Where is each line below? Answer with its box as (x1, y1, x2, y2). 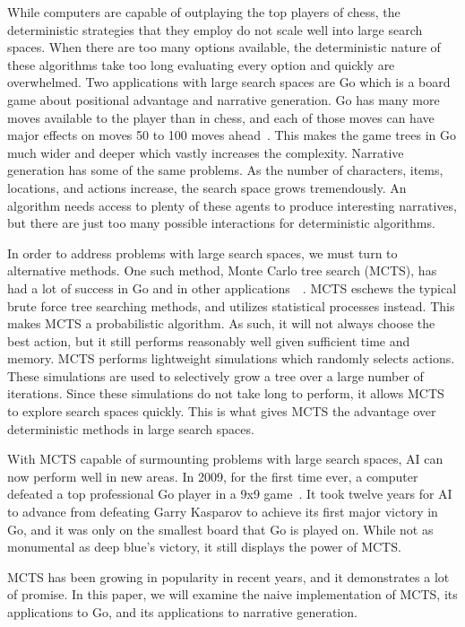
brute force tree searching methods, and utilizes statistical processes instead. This (7, 296, 455, 315)
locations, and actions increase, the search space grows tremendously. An (7, 178, 407, 196)
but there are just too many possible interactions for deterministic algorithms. (7, 213, 435, 232)
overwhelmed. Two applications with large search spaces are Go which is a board (7, 73, 451, 91)
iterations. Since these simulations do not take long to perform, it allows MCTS (7, 384, 444, 403)
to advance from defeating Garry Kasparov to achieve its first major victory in (7, 502, 438, 521)
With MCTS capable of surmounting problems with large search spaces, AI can (7, 449, 443, 468)
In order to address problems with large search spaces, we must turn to (7, 243, 398, 262)
